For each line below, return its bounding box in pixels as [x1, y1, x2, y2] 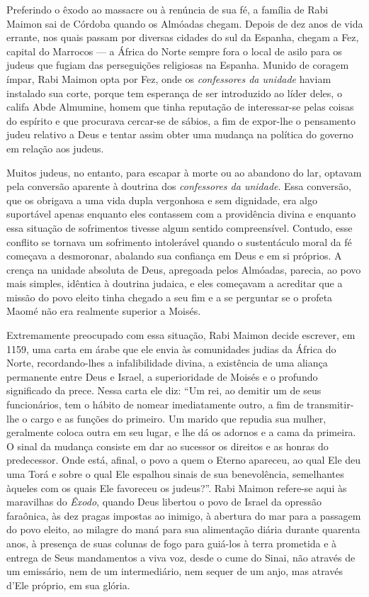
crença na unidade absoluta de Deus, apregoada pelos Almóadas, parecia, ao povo [6, 262, 361, 277]
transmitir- [307, 397, 354, 412]
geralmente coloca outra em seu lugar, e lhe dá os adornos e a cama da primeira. [6, 425, 356, 440]
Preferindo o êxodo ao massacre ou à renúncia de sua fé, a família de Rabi [6, 2, 329, 16]
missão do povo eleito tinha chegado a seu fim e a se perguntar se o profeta [6, 289, 333, 304]
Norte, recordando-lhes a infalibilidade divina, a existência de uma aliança [6, 355, 328, 370]
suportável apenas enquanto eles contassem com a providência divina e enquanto [6, 206, 356, 221]
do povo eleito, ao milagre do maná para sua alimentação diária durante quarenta [6, 522, 361, 537]
